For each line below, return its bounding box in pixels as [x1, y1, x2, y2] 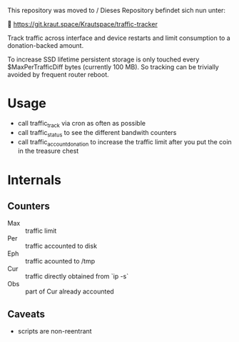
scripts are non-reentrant [17, 327, 92, 336]
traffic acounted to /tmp [25, 257, 96, 266]
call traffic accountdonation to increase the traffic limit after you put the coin [17, 137, 232, 148]
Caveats [7, 308, 45, 320]
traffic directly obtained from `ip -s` [25, 272, 129, 281]
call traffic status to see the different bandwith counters [17, 128, 177, 139]
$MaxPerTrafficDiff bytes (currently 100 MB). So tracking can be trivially [7, 63, 219, 71]
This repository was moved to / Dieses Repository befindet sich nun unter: [7, 6, 226, 14]
